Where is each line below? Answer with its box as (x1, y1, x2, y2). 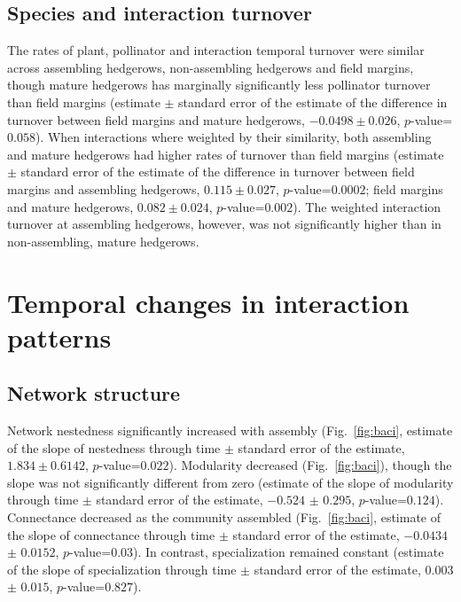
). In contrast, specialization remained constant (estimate (133, 543, 444, 561)
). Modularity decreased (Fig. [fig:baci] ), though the (168, 456, 452, 474)
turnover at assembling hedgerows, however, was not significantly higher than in (7, 215, 441, 233)
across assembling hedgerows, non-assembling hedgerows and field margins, (7, 58, 414, 76)
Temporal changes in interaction (7, 284, 410, 320)
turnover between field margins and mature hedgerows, (7, 110, 305, 129)
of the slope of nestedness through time (7, 438, 221, 457)
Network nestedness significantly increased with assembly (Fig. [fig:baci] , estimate (7, 421, 453, 440)
